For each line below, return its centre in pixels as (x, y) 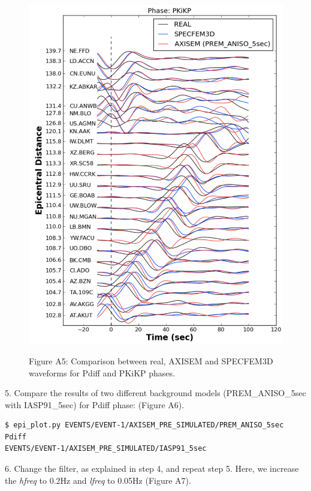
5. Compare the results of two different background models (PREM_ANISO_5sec (155, 393)
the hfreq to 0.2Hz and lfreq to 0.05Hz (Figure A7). (98, 480)
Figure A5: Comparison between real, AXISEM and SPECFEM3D (151, 360)
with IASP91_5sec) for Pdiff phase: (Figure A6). (95, 404)
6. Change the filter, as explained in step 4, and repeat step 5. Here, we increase (152, 468)
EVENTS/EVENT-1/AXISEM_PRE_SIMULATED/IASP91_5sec (106, 449)
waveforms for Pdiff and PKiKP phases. (102, 372)
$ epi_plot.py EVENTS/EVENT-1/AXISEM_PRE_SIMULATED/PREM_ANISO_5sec (144, 425)
